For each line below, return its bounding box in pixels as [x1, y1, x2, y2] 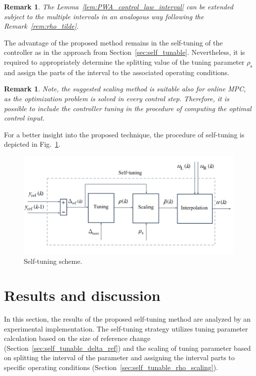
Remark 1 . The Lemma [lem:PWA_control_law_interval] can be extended [4, 1, 233, 11]
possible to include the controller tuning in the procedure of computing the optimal [4, 103, 252, 113]
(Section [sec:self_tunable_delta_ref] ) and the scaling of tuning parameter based [4, 342, 251, 353]
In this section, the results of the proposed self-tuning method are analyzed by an [4, 313, 251, 324]
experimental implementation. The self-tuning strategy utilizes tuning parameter [4, 323, 248, 334]
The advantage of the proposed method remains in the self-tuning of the [4, 37, 223, 47]
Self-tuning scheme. [24, 256, 83, 266]
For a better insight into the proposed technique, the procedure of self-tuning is [4, 129, 245, 139]
